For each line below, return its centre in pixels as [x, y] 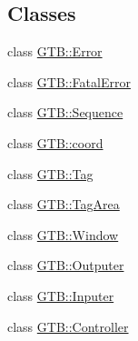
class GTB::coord [55, 142]
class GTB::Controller [68, 326]
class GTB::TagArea [64, 204]
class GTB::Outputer [66, 265]
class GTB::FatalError [69, 81]
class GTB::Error [55, 51]
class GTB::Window [63, 234]
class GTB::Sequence [65, 112]
